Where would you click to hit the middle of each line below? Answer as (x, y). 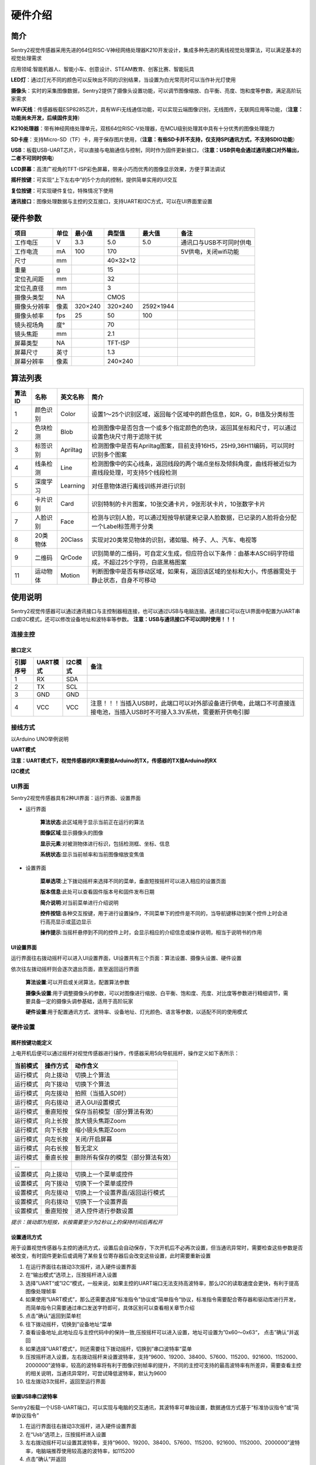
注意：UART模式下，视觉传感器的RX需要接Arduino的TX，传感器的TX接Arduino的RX (114, 760)
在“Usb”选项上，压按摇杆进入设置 (66, 1434)
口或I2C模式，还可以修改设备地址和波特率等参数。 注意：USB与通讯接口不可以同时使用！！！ (123, 619)
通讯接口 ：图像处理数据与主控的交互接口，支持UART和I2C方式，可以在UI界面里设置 (112, 201)
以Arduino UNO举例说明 (40, 739)
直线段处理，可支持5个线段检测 (135, 473)
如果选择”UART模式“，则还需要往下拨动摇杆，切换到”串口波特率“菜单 (109, 1348)
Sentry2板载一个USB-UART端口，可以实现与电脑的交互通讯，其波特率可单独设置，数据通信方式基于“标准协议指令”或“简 (155, 1407)
